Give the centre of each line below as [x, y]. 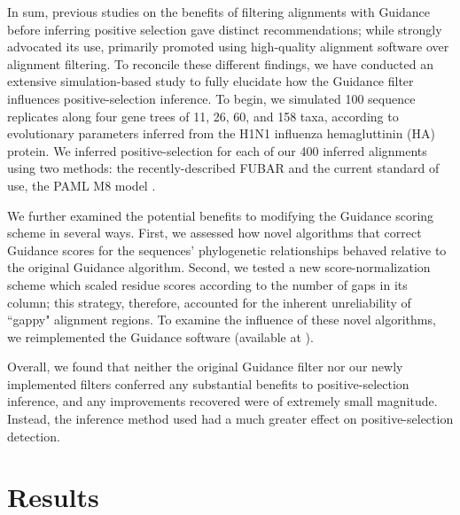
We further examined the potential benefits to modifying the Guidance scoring [221, 215]
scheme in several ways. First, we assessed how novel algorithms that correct [214, 233]
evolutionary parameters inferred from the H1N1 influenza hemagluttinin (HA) [221, 133]
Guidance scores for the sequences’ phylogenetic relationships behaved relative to [227, 250]
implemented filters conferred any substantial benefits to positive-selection [208, 383]
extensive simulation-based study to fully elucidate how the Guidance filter [211, 81]
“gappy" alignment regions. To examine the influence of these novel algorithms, [222, 320]
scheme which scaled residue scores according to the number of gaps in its [207, 284]
